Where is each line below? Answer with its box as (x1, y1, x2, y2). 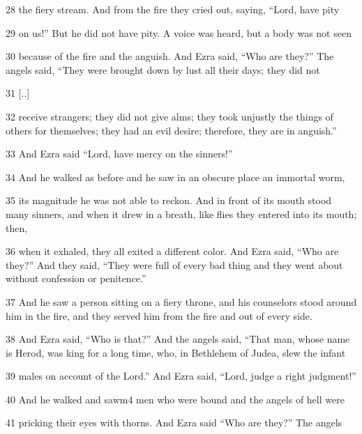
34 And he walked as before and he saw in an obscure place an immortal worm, (6, 169, 345, 184)
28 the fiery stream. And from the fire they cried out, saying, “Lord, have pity (6, 2, 340, 16)
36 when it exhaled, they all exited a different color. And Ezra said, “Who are (6, 244, 339, 258)
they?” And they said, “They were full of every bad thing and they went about (6, 257, 343, 272)
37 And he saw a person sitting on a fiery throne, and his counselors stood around (6, 294, 357, 309)
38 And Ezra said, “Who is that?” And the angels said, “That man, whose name (6, 332, 350, 346)
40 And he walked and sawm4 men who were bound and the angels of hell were (6, 392, 345, 406)
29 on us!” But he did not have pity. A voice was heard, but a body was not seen (6, 25, 352, 40)
